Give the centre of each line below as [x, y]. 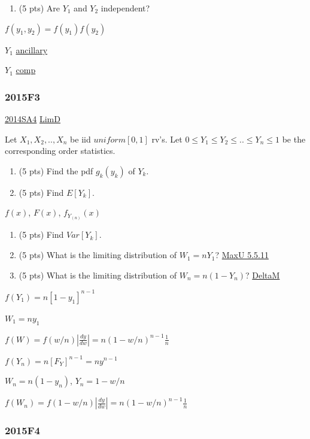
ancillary [32, 49]
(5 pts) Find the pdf [56, 170]
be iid [80, 139]
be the [294, 139]
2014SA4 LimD [33, 119]
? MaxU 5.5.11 [242, 255]
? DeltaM [263, 275]
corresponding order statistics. [60, 151]
